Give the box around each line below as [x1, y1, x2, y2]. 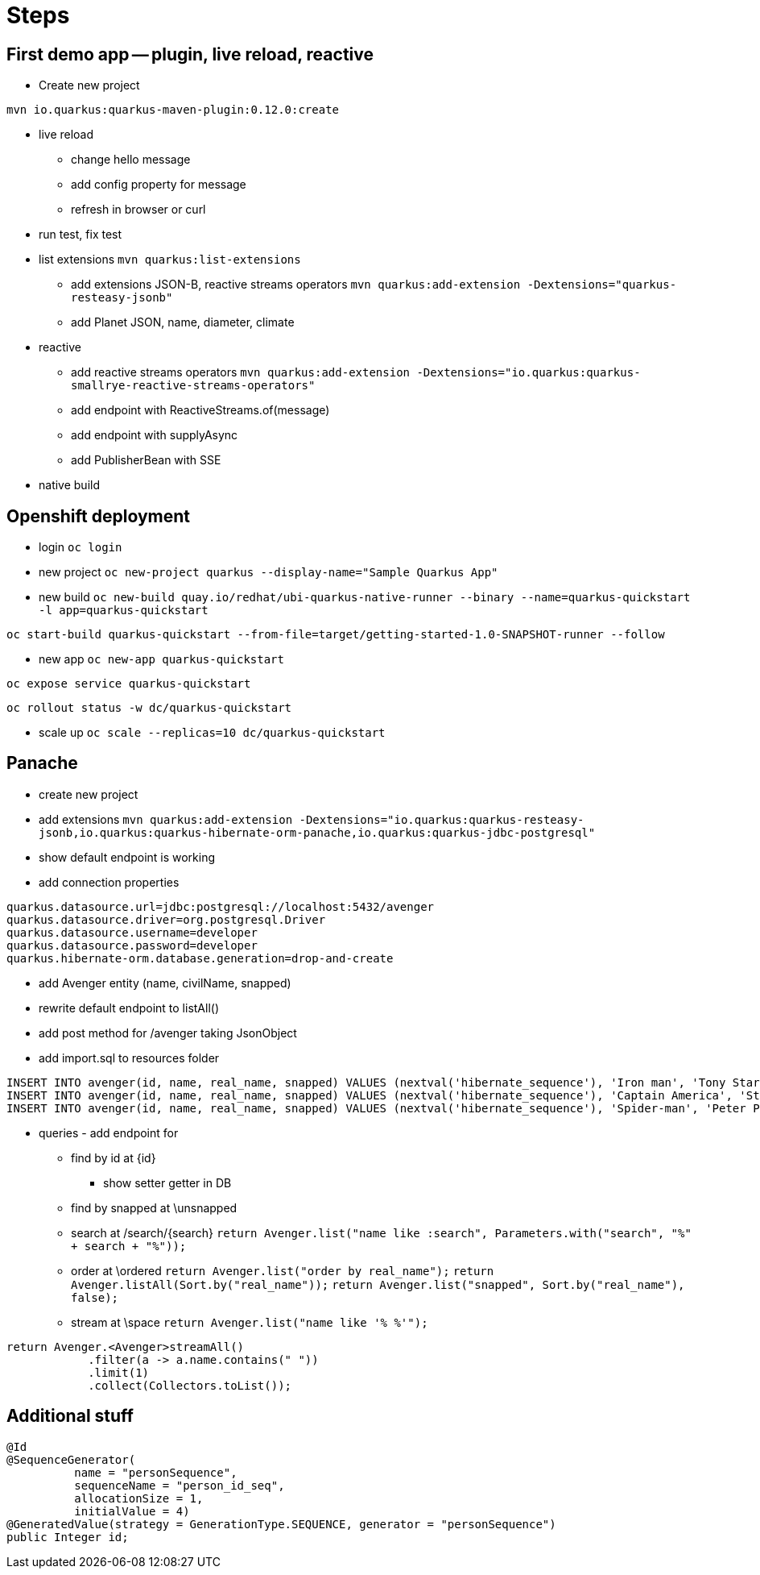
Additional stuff [6, 1406, 134, 1427]
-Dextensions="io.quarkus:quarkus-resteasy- [299, 812, 584, 826]
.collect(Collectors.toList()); [88, 1378, 292, 1392]
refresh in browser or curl [71, 202, 206, 217]
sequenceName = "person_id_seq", [74, 1478, 285, 1492]
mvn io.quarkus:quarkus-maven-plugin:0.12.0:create [6, 103, 340, 117]
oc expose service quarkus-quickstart [6, 677, 251, 691]
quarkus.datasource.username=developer [6, 925, 258, 939]
